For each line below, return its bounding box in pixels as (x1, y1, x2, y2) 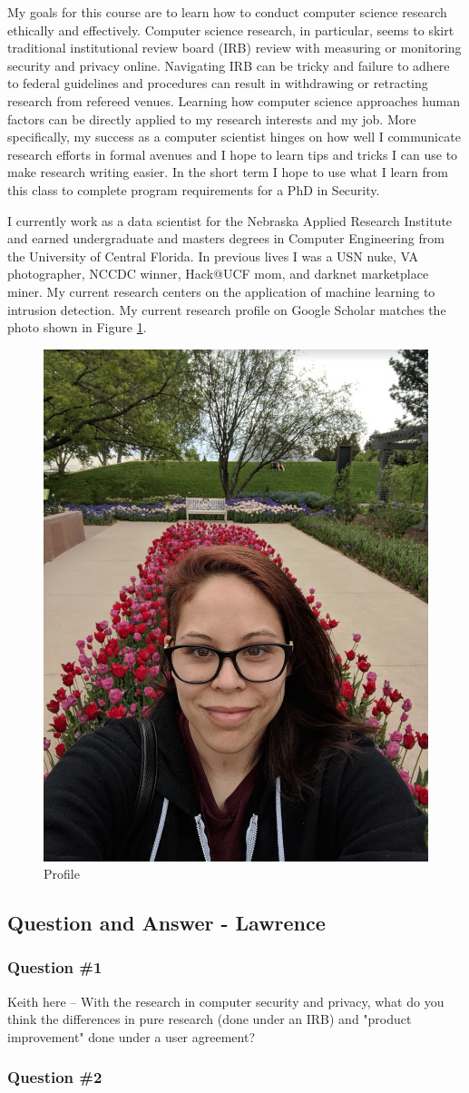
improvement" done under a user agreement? (7, 1027, 255, 1046)
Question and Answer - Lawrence (7, 909, 326, 937)
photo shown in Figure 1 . (7, 318, 147, 337)
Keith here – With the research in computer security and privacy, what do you (7, 991, 445, 1010)
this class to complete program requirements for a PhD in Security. (7, 180, 380, 199)
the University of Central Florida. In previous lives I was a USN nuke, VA (7, 246, 418, 265)
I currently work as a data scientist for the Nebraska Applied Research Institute (7, 211, 453, 230)
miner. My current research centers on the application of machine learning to (7, 281, 435, 300)
